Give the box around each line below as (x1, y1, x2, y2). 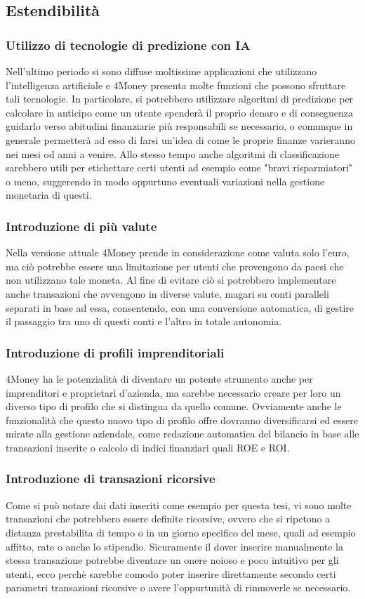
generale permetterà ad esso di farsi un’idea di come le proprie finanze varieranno (6, 132, 355, 147)
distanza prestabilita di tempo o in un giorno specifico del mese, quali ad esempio (6, 525, 356, 539)
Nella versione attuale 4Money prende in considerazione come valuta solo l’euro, (6, 245, 350, 260)
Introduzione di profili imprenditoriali (6, 343, 225, 361)
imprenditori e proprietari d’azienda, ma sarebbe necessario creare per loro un (6, 385, 341, 400)
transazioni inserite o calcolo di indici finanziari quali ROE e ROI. (6, 440, 290, 454)
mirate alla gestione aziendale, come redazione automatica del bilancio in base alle (6, 426, 359, 441)
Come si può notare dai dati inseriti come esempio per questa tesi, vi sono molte (6, 497, 352, 512)
